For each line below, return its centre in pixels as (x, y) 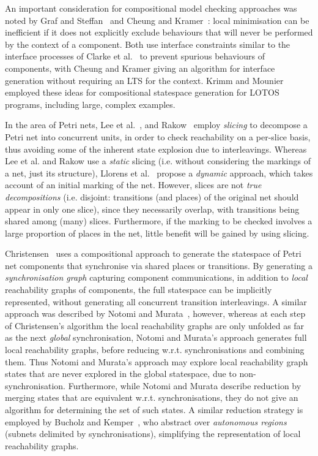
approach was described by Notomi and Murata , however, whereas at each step (155, 313)
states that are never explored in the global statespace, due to (121, 374)
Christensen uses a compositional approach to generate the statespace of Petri (153, 253)
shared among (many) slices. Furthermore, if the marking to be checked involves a (159, 221)
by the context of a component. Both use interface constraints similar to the (148, 44)
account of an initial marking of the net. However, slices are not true (133, 185)
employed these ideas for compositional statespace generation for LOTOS (142, 92)
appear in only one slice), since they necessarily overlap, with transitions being (152, 209)
